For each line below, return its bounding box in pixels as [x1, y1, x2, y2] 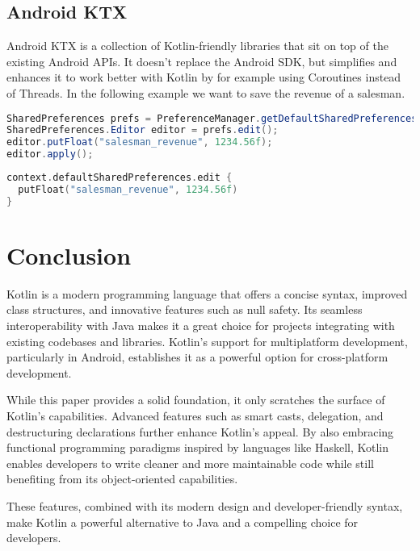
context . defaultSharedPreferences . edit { [6, 172, 233, 184]
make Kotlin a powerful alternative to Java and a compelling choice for [6, 513, 359, 530]
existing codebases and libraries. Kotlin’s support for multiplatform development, [6, 332, 408, 349]
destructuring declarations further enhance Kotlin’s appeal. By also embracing [6, 423, 394, 440]
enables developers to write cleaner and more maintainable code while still [6, 454, 374, 471]
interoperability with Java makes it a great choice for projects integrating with [6, 317, 395, 334]
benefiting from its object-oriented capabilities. [6, 470, 238, 487]
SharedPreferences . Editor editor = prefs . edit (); [6, 124, 279, 136]
